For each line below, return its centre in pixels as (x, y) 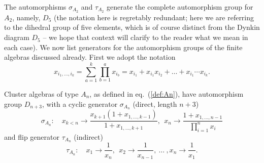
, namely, (26, 17)
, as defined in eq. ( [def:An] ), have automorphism (167, 93)
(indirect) (88, 136)
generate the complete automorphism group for (180, 7)
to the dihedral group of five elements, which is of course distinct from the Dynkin (132, 27)
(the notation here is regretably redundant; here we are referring (154, 17)
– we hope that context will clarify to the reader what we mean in (145, 37)
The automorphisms (35, 7)
